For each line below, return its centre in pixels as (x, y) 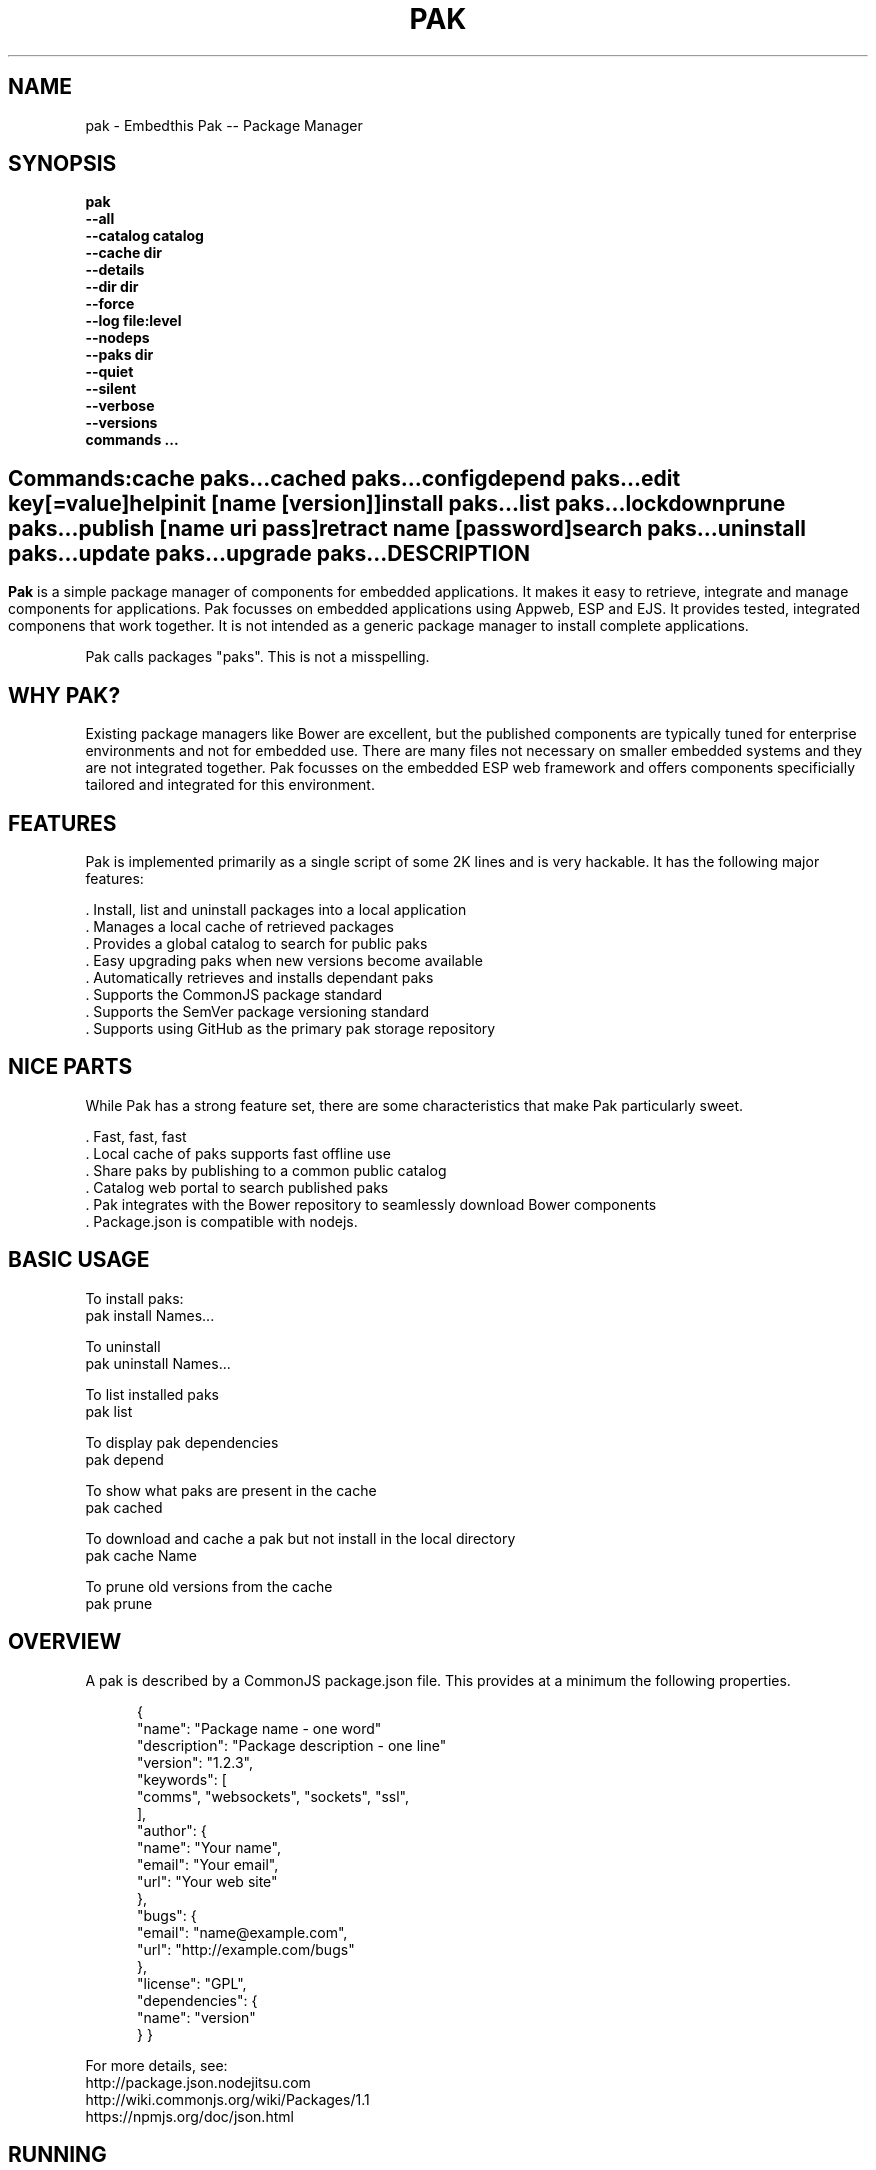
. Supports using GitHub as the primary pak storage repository (290, 1028)
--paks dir (119, 355)
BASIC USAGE (79, 1260)
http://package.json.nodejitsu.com (198, 2082)
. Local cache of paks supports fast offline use (238, 1153)
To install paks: (134, 1298)
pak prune (119, 1603)
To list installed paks (152, 1394)
